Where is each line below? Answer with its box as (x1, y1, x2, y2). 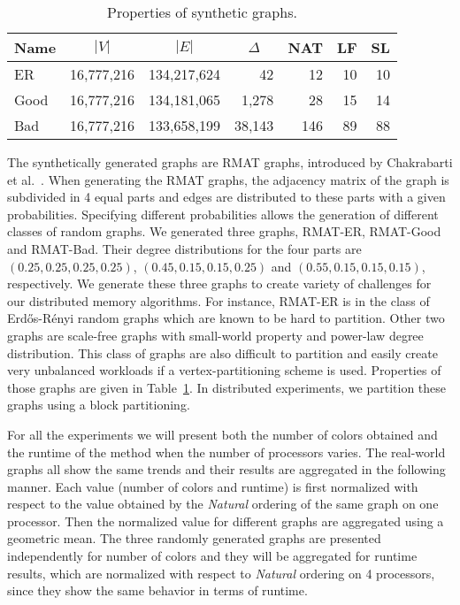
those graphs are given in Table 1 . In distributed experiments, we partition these (7, 378, 447, 396)
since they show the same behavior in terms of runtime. (7, 581, 308, 600)
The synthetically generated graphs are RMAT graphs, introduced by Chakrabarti (7, 153, 453, 171)
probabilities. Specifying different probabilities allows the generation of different (7, 204, 439, 223)
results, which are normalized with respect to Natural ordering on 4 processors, (7, 563, 435, 582)
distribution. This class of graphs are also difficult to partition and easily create (7, 343, 438, 362)
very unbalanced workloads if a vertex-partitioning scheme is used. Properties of (7, 361, 441, 379)
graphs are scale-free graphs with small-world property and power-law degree (7, 325, 424, 344)
